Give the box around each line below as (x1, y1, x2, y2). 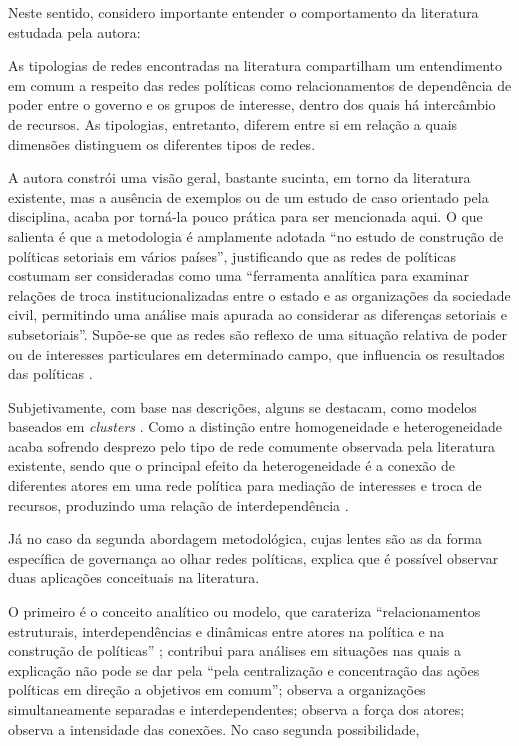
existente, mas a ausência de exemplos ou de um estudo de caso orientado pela (8, 186, 489, 207)
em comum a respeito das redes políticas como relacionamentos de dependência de (8, 74, 512, 95)
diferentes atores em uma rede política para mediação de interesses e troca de (8, 475, 482, 496)
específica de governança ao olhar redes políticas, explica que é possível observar (8, 547, 499, 568)
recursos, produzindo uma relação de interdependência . (8, 494, 349, 515)
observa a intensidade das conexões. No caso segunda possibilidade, (8, 718, 420, 739)
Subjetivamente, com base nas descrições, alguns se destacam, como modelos (8, 396, 477, 417)
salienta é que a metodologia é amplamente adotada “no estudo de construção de (8, 225, 504, 246)
